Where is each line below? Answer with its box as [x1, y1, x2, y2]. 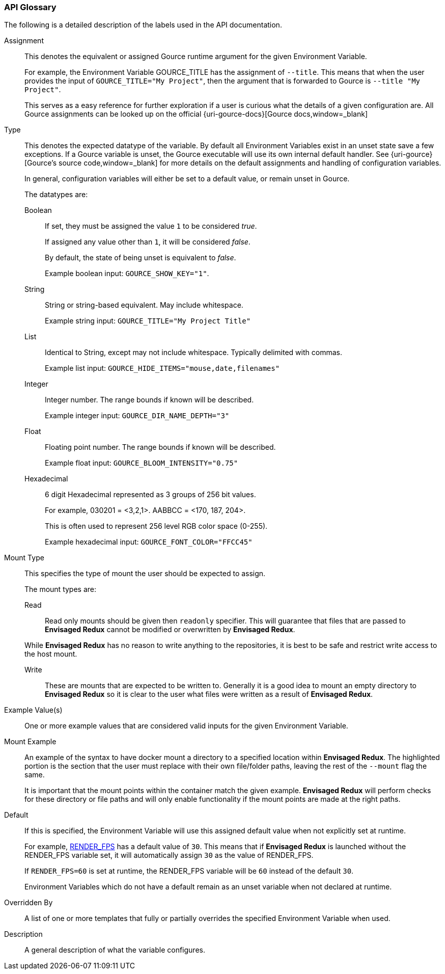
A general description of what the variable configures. [24, 945, 205, 955]
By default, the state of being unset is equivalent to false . [45, 253, 236, 262]
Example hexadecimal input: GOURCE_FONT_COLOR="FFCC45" [45, 537, 253, 547]
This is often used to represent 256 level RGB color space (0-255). [45, 522, 268, 531]
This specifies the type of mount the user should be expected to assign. [24, 569, 266, 578]
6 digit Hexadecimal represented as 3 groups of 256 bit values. [45, 490, 256, 499]
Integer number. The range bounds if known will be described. [45, 395, 254, 404]
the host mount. [24, 650, 77, 659]
